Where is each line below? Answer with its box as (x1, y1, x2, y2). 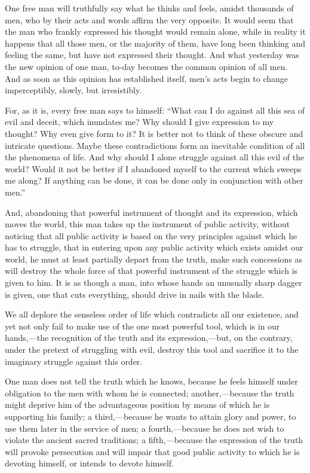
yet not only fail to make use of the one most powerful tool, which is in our (5, 319, 280, 332)
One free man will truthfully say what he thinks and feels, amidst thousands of (5, 2, 294, 14)
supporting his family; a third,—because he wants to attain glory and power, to (5, 410, 296, 422)
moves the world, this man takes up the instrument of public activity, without (5, 218, 290, 230)
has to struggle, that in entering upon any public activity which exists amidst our (5, 241, 303, 254)
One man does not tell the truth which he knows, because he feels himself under (5, 375, 298, 387)
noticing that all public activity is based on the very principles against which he (5, 229, 297, 242)
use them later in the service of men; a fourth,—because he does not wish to (5, 422, 284, 434)
